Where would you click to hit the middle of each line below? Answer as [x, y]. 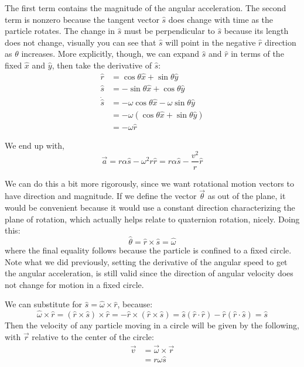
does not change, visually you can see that [81, 42]
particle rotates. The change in [60, 31]
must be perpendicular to [169, 31]
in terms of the [257, 54]
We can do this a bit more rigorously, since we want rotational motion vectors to [149, 183]
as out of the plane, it [247, 196]
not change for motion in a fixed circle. [74, 284]
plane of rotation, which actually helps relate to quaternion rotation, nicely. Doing [152, 219]
